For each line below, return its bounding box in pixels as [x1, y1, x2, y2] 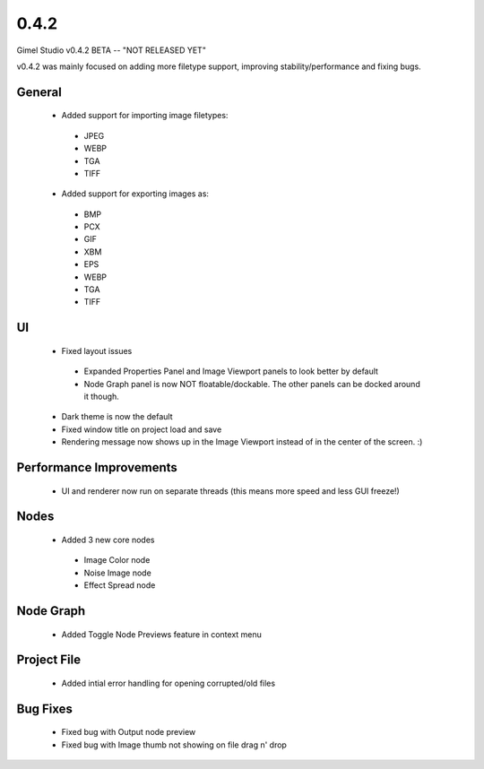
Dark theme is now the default [61, 411, 173, 422]
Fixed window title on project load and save [61, 424, 222, 435]
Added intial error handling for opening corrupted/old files [61, 678, 276, 688]
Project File [16, 652, 81, 668]
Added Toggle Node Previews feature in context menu [61, 628, 262, 640]
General [16, 84, 63, 99]
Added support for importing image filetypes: [61, 110, 229, 121]
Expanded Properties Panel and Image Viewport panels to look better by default [83, 366, 378, 376]
